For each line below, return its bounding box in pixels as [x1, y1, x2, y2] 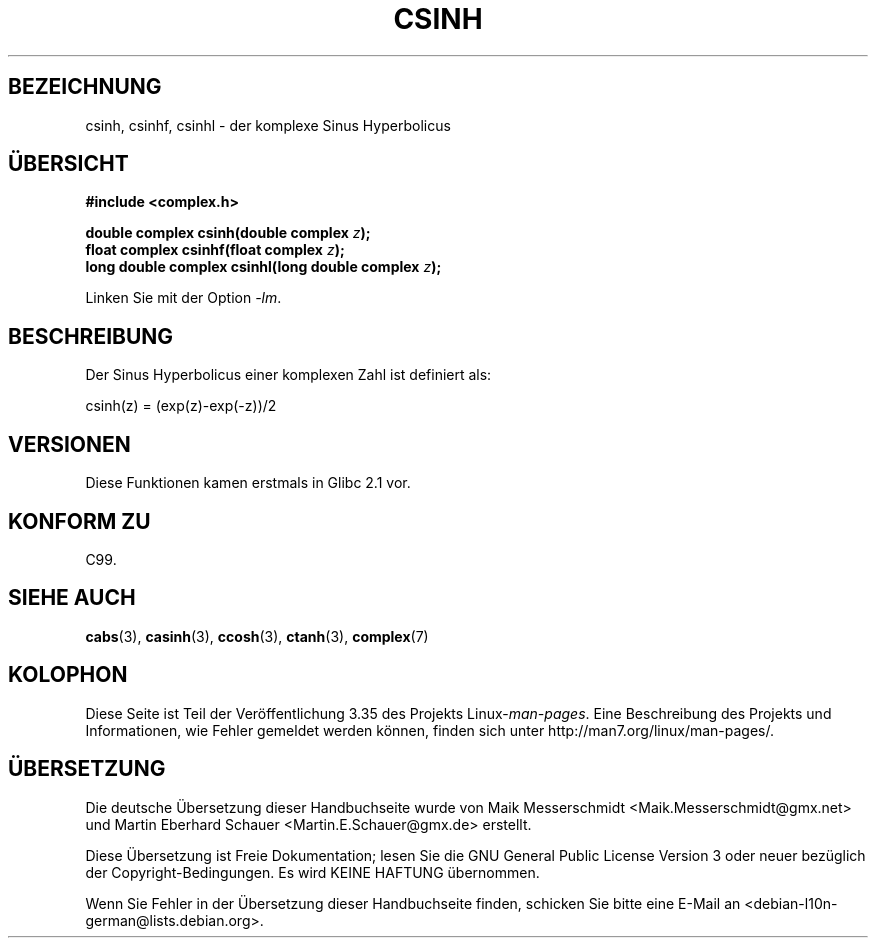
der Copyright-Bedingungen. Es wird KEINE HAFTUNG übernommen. [85, 863, 540, 881]
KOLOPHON [8, 662, 128, 688]
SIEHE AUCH [8, 585, 136, 611]
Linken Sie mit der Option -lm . [85, 289, 282, 307]
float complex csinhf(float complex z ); [85, 241, 345, 259]
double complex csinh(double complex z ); [85, 224, 371, 242]
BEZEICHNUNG [8, 74, 162, 100]
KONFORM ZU [8, 508, 151, 534]
